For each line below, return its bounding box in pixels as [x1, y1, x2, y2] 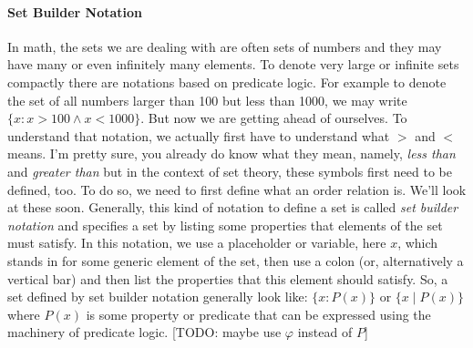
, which [397, 233, 438, 252]
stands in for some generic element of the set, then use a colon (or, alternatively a [7, 251, 464, 270]
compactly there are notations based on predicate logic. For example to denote [7, 72, 447, 91]
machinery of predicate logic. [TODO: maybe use [7, 322, 282, 342]
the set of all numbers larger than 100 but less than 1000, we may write [7, 90, 407, 109]
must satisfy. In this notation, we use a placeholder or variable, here [7, 233, 386, 252]
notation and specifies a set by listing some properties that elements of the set [7, 215, 443, 234]
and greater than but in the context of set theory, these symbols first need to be [7, 161, 452, 180]
